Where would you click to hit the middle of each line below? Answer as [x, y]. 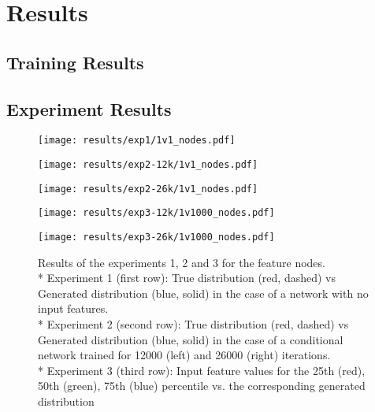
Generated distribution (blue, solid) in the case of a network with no [203, 293]
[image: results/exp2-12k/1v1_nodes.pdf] [148, 165]
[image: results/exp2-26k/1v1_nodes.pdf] [148, 189]
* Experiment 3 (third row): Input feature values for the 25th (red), [202, 370]
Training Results [75, 62]
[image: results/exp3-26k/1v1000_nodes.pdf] [156, 237]
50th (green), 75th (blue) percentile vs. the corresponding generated [202, 386]
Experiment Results [89, 108]
